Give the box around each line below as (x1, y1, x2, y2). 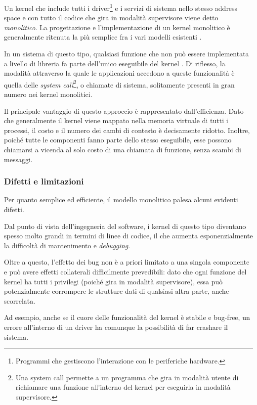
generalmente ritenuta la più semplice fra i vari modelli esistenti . (4, 32, 202, 42)
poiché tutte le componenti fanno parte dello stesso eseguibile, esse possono (4, 135, 232, 145)
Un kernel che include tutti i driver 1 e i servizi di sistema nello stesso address (4, 1, 238, 13)
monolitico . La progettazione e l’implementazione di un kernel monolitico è (4, 22, 230, 32)
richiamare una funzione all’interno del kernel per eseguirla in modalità (15, 382, 231, 392)
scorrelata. (4, 295, 36, 306)
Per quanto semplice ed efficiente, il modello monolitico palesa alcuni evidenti (4, 194, 238, 205)
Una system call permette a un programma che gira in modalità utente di (15, 372, 239, 382)
